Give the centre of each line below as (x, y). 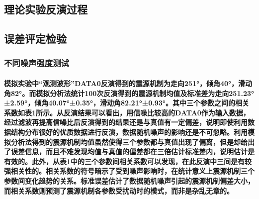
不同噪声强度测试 (37, 63)
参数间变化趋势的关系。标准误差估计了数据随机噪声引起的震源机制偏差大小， (129, 180)
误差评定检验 (35, 39)
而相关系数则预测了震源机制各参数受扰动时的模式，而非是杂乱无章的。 (119, 190)
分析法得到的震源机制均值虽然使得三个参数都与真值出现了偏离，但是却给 (129, 142)
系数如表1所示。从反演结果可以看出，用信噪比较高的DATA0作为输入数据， (127, 112)
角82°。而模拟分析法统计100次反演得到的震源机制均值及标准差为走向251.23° (129, 93)
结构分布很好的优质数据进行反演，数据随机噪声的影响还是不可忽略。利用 (129, 132)
